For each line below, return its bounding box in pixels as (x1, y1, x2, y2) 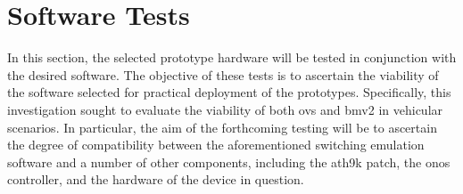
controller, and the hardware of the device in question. (7, 170, 304, 189)
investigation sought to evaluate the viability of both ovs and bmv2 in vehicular (7, 100, 443, 118)
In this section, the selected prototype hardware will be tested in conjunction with (7, 48, 457, 67)
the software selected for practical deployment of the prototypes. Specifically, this (7, 83, 451, 101)
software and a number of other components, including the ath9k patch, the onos (7, 152, 451, 171)
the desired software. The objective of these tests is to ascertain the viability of (7, 65, 439, 84)
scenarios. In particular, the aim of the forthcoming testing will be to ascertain (7, 117, 437, 136)
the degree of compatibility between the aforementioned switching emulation (7, 135, 425, 154)
